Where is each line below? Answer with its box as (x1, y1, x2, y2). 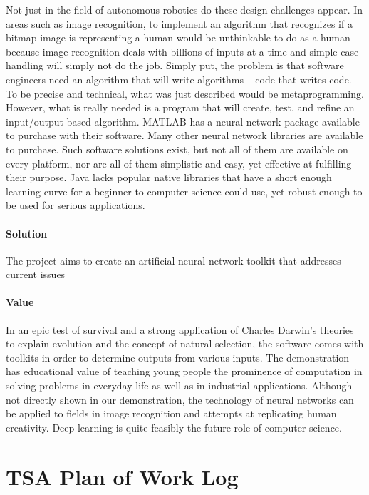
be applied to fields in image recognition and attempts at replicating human (6, 406, 337, 421)
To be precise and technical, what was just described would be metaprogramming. (6, 86, 364, 101)
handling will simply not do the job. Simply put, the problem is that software (6, 58, 344, 73)
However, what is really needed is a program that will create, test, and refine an (6, 100, 355, 115)
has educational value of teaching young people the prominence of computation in (6, 364, 363, 379)
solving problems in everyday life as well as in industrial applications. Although (6, 378, 353, 393)
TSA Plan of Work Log (6, 461, 239, 491)
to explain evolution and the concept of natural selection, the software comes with (6, 336, 364, 351)
